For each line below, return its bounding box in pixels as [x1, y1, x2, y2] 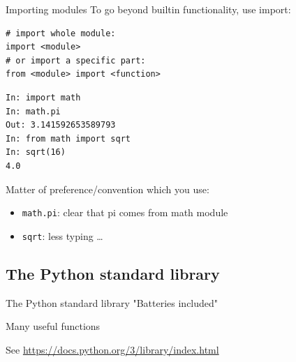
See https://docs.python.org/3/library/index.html [6, 342, 219, 356]
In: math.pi [6, 106, 61, 116]
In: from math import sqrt [6, 133, 131, 144]
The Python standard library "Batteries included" [6, 295, 219, 310]
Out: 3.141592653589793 [6, 120, 116, 130]
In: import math [6, 92, 81, 103]
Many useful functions [6, 319, 101, 333]
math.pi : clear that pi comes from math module [22, 205, 228, 220]
